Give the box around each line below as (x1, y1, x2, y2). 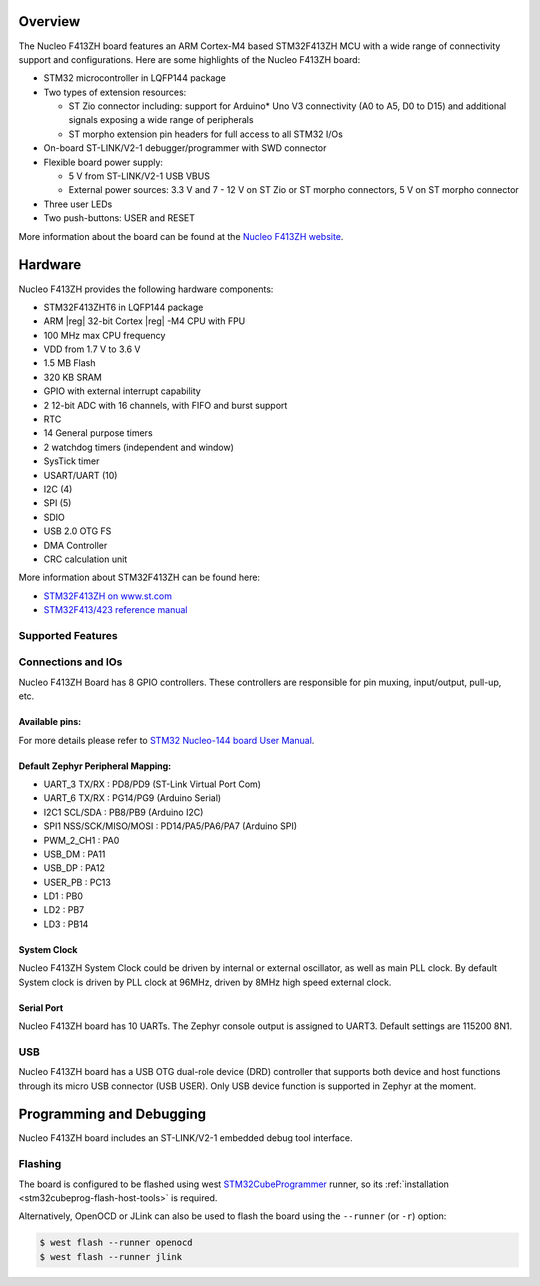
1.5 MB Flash (43, 357, 96, 369)
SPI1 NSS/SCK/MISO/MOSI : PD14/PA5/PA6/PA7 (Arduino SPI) (43, 820, 298, 832)
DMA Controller (43, 539, 108, 551)
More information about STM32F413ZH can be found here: (18, 571, 260, 584)
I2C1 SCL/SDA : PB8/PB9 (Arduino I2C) (43, 806, 204, 818)
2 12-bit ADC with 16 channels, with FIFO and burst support (43, 399, 288, 411)
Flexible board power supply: (43, 156, 164, 168)
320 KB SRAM (43, 371, 102, 383)
